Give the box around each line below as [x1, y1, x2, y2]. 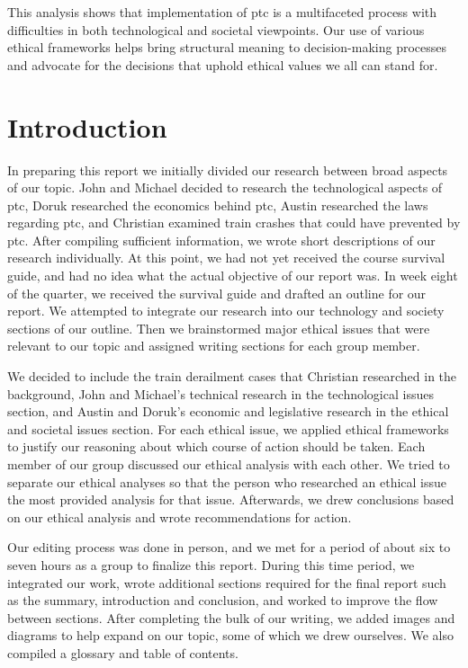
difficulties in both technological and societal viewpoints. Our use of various [7, 20, 425, 39]
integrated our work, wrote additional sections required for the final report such [7, 573, 446, 592]
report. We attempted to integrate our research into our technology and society [7, 301, 445, 320]
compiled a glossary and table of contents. [7, 643, 238, 662]
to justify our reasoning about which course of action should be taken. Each [7, 437, 426, 456]
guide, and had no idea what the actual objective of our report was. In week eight [7, 266, 458, 285]
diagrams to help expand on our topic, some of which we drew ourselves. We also [7, 626, 454, 645]
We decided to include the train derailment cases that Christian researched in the [7, 367, 457, 386]
